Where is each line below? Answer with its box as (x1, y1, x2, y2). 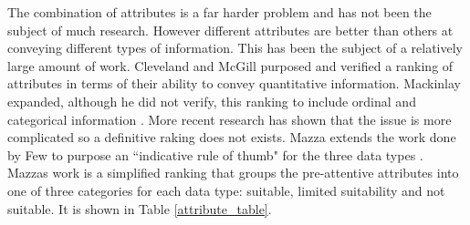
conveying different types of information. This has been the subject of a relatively (7, 38, 463, 57)
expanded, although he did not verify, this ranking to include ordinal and (7, 91, 416, 110)
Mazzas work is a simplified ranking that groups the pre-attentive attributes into (7, 163, 459, 182)
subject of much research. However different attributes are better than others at (7, 20, 454, 39)
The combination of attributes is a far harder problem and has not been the (7, 3, 432, 21)
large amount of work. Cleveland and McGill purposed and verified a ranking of (7, 56, 454, 75)
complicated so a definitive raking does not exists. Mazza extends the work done (7, 128, 456, 147)
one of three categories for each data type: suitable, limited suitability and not (7, 180, 445, 199)
